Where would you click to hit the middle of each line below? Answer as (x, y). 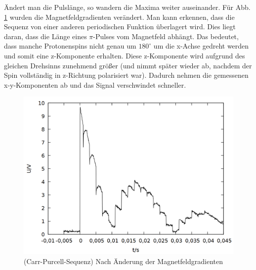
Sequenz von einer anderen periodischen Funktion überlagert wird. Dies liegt (120, 27)
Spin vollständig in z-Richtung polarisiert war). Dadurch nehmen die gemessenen (126, 75)
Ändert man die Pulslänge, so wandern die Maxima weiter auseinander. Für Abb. (127, 7)
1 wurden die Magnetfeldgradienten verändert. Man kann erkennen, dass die (119, 17)
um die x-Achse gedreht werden (201, 46)
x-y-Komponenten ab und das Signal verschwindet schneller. (95, 84)
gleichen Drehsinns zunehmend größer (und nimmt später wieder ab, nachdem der (128, 65)
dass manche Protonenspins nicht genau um (70, 46)
